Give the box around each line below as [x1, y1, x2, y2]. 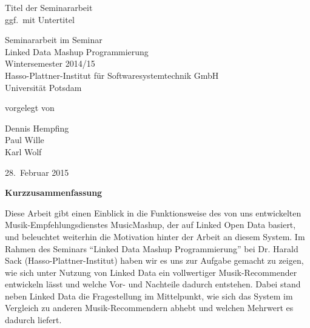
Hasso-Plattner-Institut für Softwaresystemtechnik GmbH [5, 69, 219, 81]
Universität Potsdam [5, 81, 82, 93]
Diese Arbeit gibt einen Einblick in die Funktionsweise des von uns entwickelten [5, 206, 302, 219]
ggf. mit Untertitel [5, 13, 75, 25]
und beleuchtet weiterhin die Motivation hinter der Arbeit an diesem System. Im [5, 230, 305, 243]
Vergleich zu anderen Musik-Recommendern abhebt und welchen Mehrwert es [5, 301, 294, 314]
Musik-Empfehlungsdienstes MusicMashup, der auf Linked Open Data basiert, [5, 218, 296, 231]
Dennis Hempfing [5, 121, 69, 134]
